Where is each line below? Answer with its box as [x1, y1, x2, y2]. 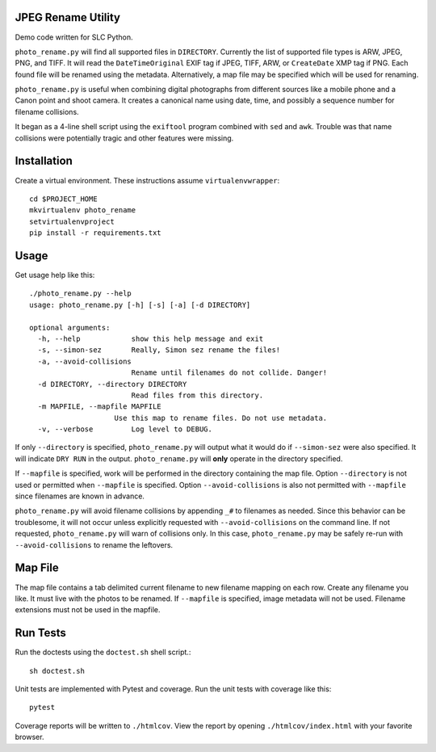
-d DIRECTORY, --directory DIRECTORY [37, 380, 187, 389]
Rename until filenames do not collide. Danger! [131, 368, 328, 377]
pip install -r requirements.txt [29, 229, 161, 237]
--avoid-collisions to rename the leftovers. [15, 540, 174, 549]
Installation [15, 154, 73, 168]
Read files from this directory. [131, 390, 264, 400]
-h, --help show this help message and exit [37, 334, 264, 343]
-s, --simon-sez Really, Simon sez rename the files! [37, 346, 281, 355]
